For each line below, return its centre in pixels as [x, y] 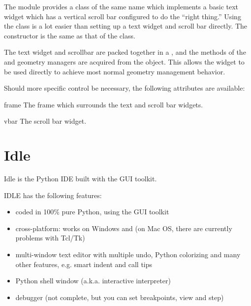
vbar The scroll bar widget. [45, 121]
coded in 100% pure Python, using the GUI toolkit [92, 212]
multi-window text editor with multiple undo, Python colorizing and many [128, 255]
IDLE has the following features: [53, 195]
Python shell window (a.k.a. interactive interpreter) [93, 281]
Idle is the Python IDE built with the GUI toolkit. [80, 179]
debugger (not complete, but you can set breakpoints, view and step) [120, 297]
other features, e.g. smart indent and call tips [84, 264]
